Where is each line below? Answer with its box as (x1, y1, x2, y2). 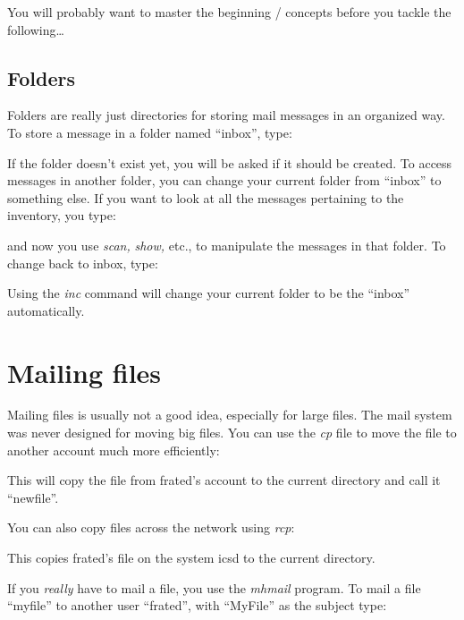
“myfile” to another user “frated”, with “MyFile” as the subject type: (7, 596, 387, 615)
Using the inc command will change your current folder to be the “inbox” (7, 284, 410, 302)
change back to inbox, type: (7, 253, 158, 272)
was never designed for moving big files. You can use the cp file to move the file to (7, 423, 457, 442)
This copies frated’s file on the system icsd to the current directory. (7, 548, 375, 567)
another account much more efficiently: (7, 440, 220, 459)
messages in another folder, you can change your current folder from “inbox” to (7, 171, 442, 190)
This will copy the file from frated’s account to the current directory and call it (7, 471, 441, 489)
